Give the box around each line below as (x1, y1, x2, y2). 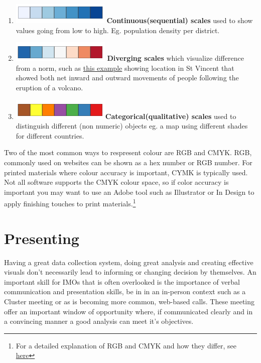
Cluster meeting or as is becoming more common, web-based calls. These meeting (4, 296, 255, 307)
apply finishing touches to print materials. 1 (4, 197, 136, 208)
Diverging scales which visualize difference (107, 53, 244, 63)
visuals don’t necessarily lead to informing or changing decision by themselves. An (4, 267, 256, 277)
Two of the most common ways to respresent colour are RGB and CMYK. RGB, (4, 147, 252, 158)
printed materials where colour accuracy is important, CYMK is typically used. (4, 167, 248, 177)
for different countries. (16, 130, 84, 141)
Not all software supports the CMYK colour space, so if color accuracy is (4, 177, 229, 187)
